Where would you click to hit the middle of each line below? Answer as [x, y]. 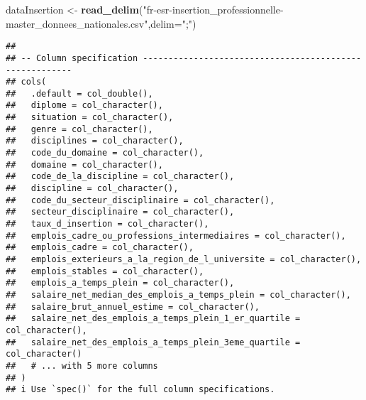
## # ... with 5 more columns [82, 366]
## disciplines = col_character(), [95, 141]
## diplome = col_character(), [84, 106]
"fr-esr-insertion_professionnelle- [213, 9]
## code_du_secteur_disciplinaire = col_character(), [140, 200]
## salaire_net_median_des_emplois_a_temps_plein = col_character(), [178, 294]
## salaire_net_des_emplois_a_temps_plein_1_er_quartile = [153, 319]
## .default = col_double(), [79, 93]
